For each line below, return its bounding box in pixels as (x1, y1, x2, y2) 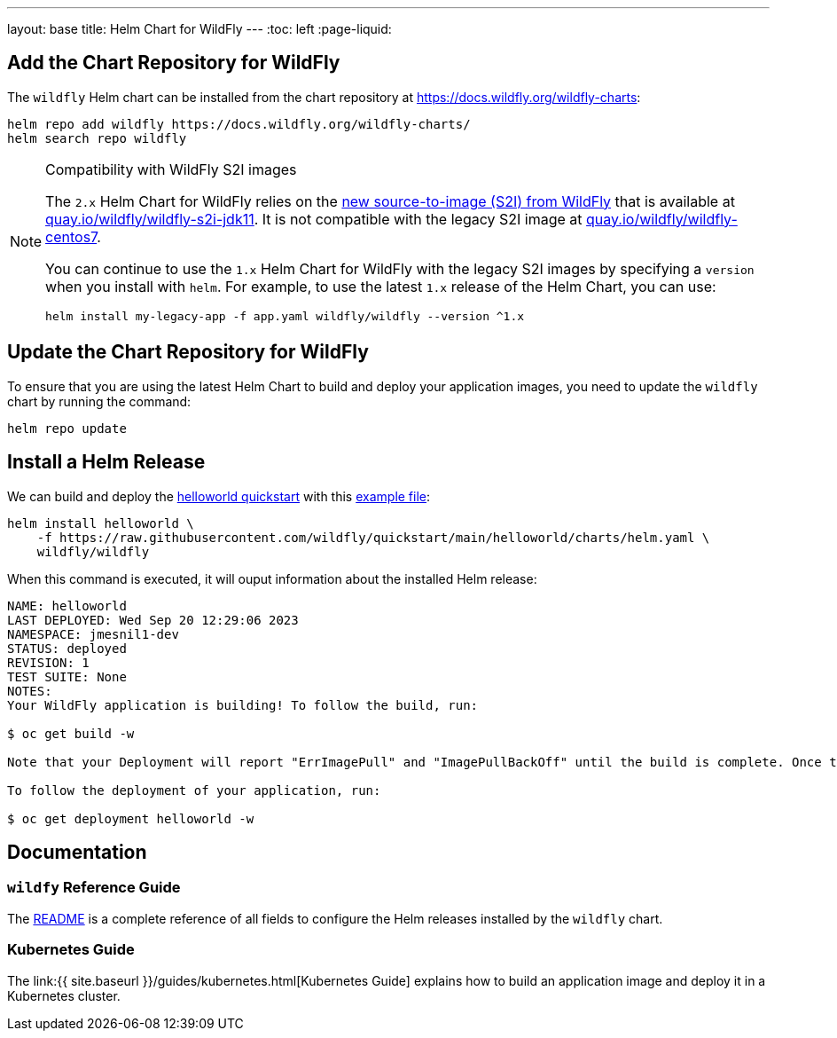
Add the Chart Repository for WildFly (7, 51, 340, 75)
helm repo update (7, 421, 127, 436)
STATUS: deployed (7, 641, 127, 656)
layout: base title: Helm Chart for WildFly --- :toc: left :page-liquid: (7, 21, 392, 36)
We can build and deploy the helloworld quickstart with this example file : (7, 488, 431, 504)
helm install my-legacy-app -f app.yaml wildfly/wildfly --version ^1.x (45, 309, 525, 323)
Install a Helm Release (7, 451, 206, 474)
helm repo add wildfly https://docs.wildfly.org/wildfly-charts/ (7, 116, 471, 131)
